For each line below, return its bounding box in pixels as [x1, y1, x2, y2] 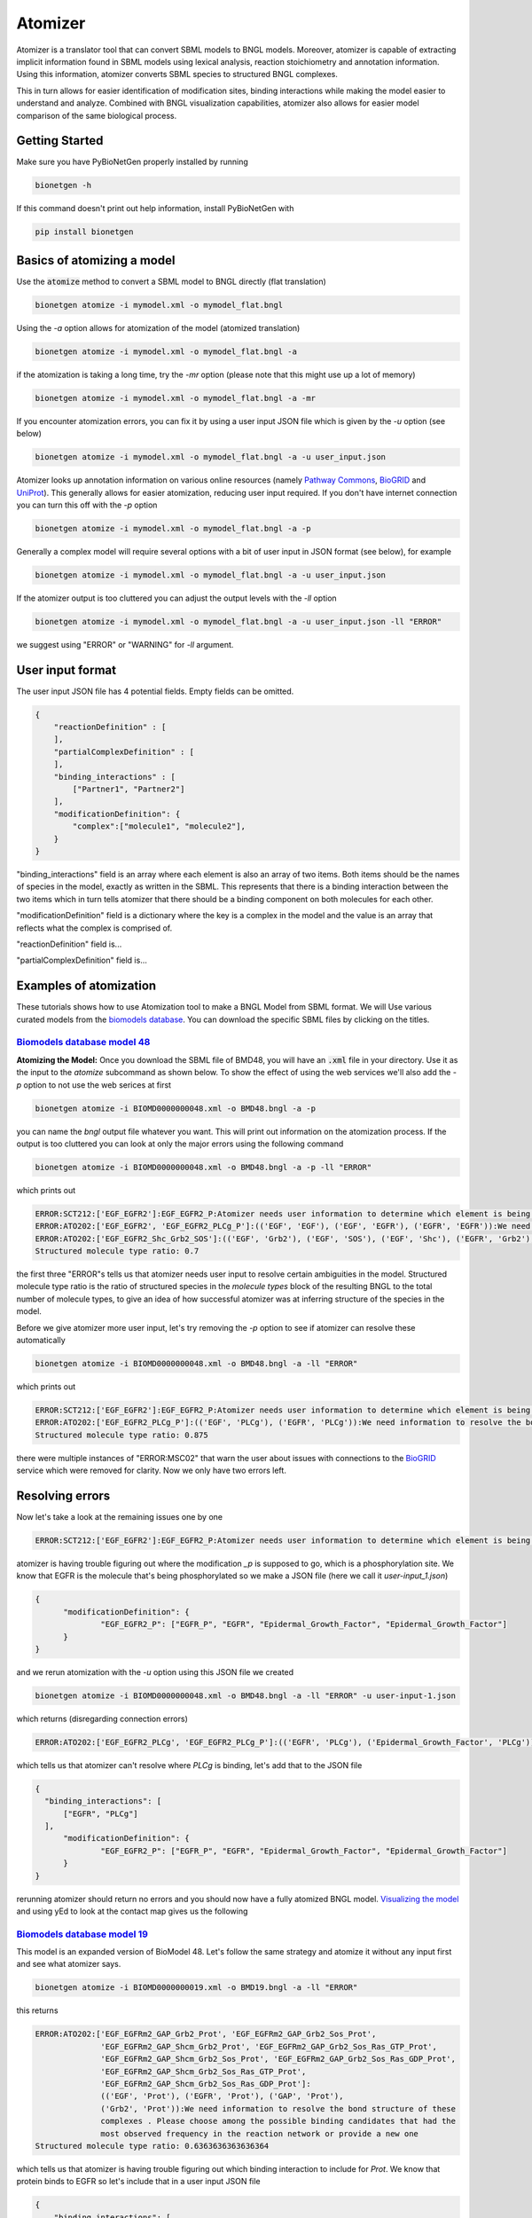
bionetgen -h [35, 180, 92, 191]
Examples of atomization [16, 979, 157, 994]
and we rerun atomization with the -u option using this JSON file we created [16, 1666, 294, 1677]
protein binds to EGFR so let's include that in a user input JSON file [16, 2176, 261, 2187]
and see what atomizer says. [16, 1959, 121, 1970]
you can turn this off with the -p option [16, 499, 158, 510]
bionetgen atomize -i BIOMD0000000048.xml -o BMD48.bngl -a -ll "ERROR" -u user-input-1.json [35, 1690, 457, 1701]
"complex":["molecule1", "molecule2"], [72, 822, 246, 831]
